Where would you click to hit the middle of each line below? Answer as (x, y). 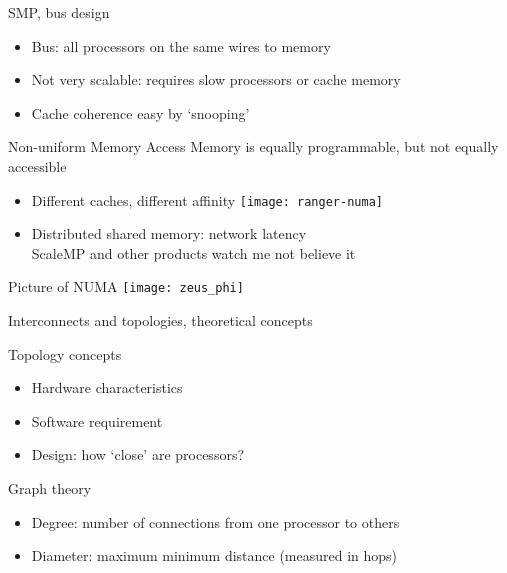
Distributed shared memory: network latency (169, 233)
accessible (37, 165)
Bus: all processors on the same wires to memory (181, 45)
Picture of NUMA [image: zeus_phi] (126, 286)
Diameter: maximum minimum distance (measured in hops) (214, 555)
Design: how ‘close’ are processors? (138, 454)
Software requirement (97, 420)
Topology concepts (65, 353)
